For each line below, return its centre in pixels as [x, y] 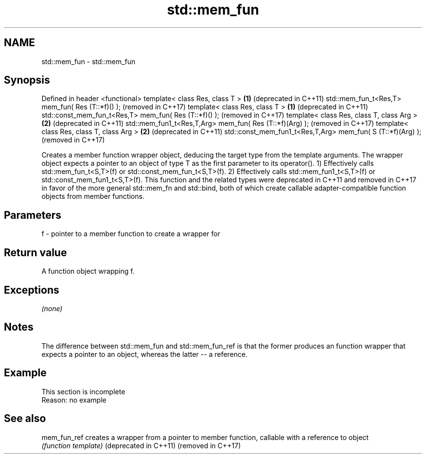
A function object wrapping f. [88, 271]
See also [25, 419]
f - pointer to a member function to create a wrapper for [131, 234]
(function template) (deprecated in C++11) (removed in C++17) [141, 445]
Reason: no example [74, 400]
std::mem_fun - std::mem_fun [89, 61]
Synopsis [27, 80]
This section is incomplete [83, 391]
